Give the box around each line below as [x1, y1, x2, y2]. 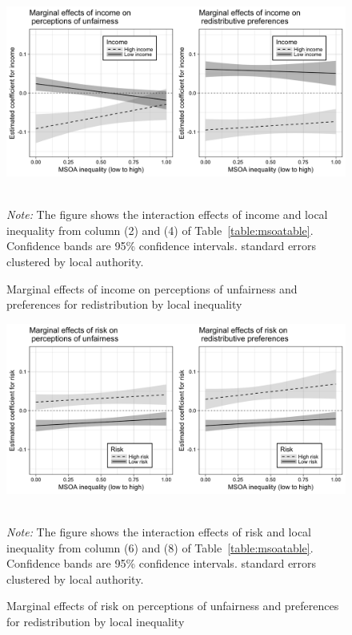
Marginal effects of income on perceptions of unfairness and [6, 280, 298, 297]
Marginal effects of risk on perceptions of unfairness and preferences [6, 597, 339, 614]
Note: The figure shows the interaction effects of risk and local [6, 523, 312, 540]
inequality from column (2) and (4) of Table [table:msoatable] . [6, 221, 314, 238]
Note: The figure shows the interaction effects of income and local [6, 206, 328, 223]
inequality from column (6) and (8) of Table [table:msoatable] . [6, 539, 314, 556]
